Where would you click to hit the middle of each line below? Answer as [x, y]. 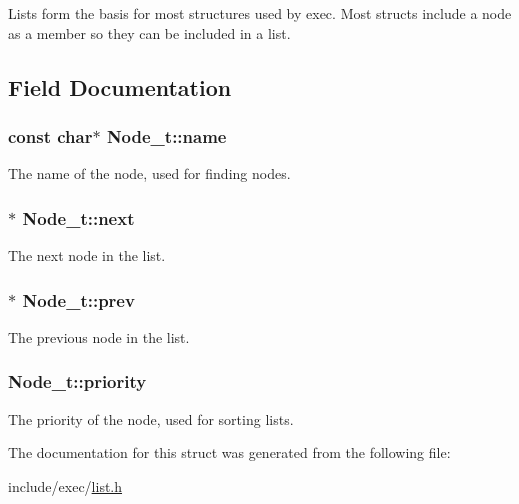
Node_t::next [78, 217]
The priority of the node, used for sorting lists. [151, 418]
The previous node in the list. [99, 336]
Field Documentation [120, 86]
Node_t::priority [77, 381]
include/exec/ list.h [65, 485]
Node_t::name [166, 135]
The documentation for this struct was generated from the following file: [229, 452]
